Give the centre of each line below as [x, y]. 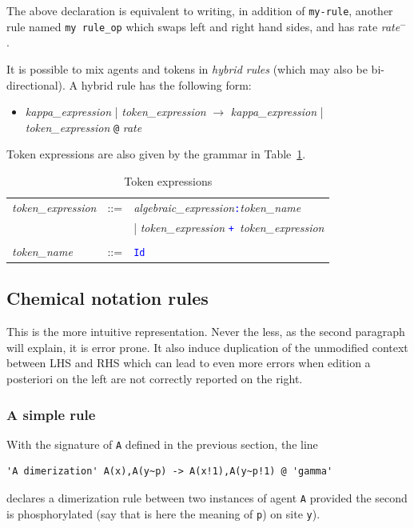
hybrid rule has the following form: [166, 84]
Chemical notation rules [107, 298]
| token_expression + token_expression [229, 227]
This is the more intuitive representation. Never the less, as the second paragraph [206, 332]
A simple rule [51, 414]
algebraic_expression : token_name [217, 207]
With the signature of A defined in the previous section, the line [162, 444]
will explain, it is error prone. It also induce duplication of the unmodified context [207, 347]
